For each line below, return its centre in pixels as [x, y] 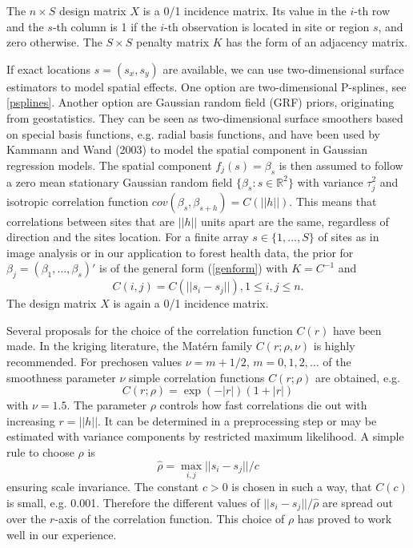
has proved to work [345, 519]
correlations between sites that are [90, 221]
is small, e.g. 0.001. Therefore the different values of [133, 502]
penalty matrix [172, 42]
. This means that [333, 201]
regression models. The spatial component [109, 165]
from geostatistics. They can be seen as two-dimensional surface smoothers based [205, 117]
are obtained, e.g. [358, 377]
